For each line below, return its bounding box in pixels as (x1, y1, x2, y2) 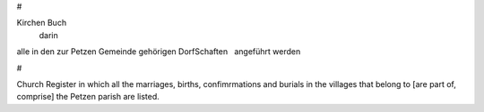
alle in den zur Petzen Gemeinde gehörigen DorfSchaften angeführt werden (16, 46, 301, 57)
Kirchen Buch (16, 18, 67, 28)
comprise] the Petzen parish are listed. (16, 92, 160, 102)
